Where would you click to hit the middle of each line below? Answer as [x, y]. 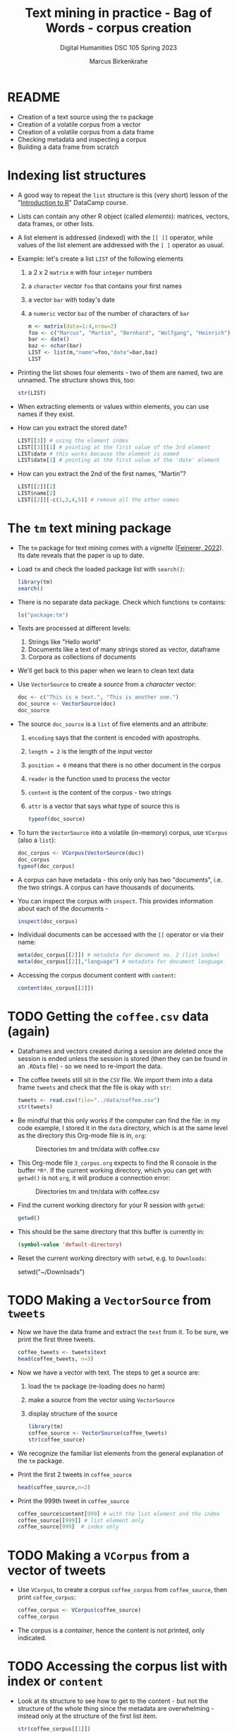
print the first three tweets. [56, 1339]
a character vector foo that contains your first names [105, 286]
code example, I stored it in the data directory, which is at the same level [122, 1127]
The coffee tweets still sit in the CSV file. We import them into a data [115, 1080]
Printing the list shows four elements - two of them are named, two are [120, 372]
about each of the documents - [63, 908]
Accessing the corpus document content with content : [97, 975]
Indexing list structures [77, 175]
